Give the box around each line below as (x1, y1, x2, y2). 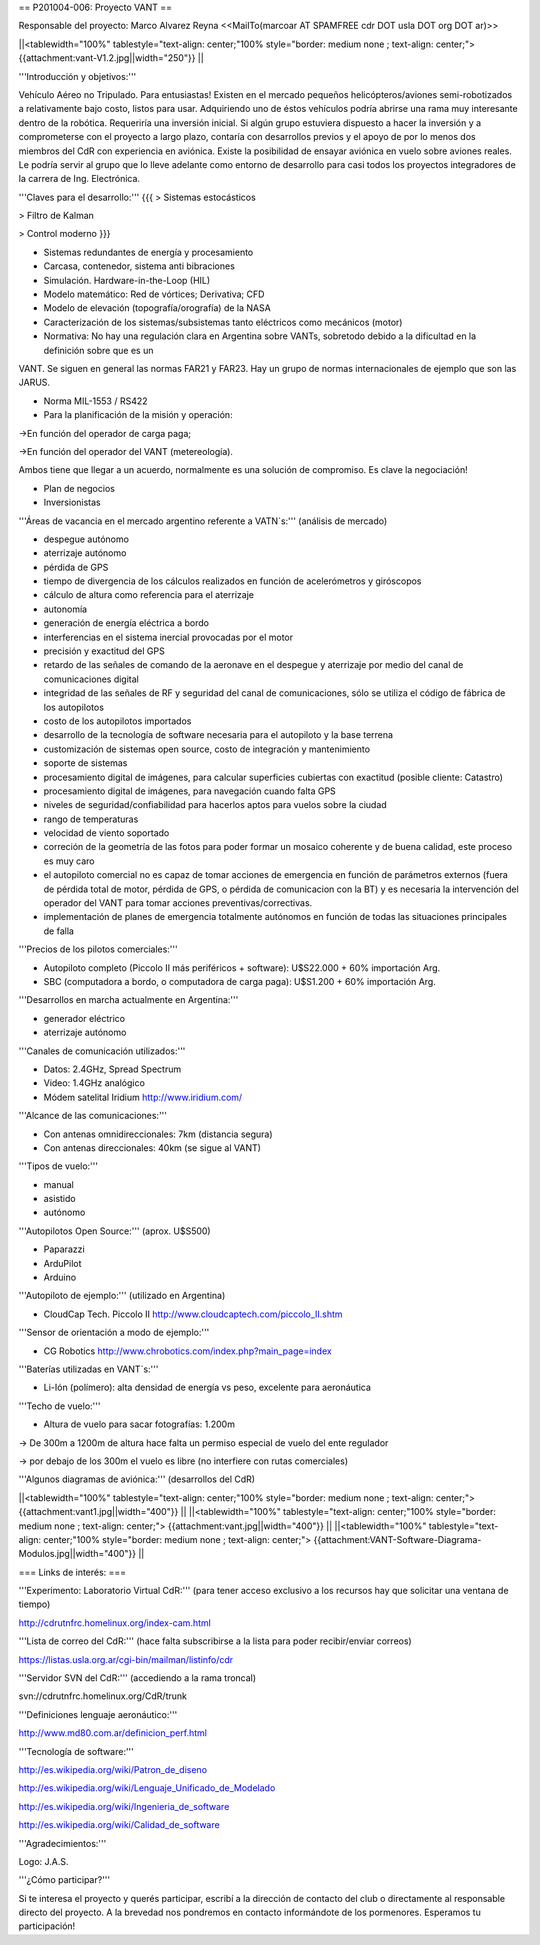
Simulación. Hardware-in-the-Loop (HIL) (43, 274, 211, 286)
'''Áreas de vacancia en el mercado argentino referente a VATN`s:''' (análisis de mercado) (18, 515, 388, 527)
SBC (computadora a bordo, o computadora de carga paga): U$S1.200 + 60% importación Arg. (43, 976, 437, 987)
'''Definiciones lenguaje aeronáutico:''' (18, 1708, 178, 1720)
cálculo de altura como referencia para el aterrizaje (43, 589, 255, 601)
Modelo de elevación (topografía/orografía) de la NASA (43, 302, 272, 314)
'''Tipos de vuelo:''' (18, 1160, 99, 1172)
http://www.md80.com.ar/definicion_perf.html (18, 1727, 207, 1739)
